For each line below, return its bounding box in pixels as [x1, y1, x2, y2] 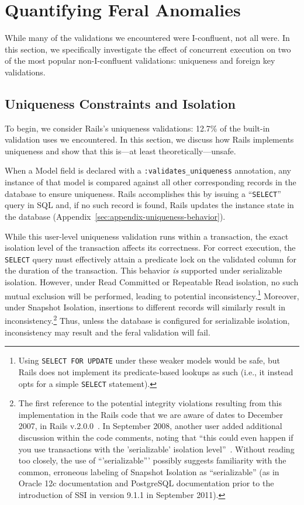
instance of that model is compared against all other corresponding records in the [5, 176, 296, 188]
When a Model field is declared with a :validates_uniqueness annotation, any [5, 164, 291, 177]
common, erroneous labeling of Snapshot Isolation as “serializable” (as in [18, 465, 279, 478]
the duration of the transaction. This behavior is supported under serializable [5, 264, 282, 276]
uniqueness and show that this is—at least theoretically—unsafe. [5, 144, 236, 157]
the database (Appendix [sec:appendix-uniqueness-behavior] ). [5, 210, 226, 222]
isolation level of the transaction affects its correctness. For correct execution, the [5, 241, 296, 254]
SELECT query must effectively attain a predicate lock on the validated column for [5, 252, 296, 265]
